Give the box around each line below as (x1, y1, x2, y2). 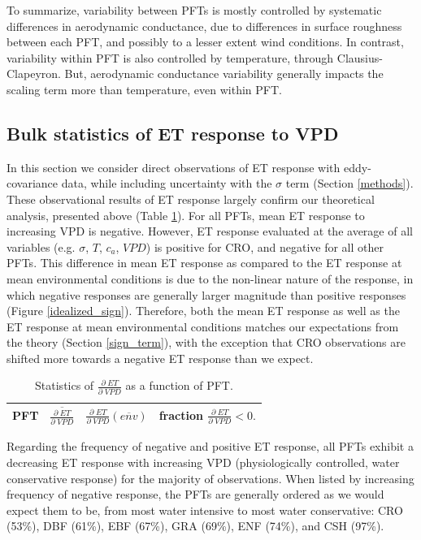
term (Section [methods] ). (285, 175, 414, 192)
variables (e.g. (7, 238, 76, 255)
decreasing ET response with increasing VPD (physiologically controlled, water (7, 453, 400, 470)
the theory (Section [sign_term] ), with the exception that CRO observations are (7, 334, 406, 351)
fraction (158, 406, 203, 423)
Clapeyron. (7, 65, 61, 82)
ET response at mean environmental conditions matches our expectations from (7, 318, 399, 335)
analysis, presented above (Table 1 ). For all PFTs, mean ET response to (7, 206, 365, 223)
